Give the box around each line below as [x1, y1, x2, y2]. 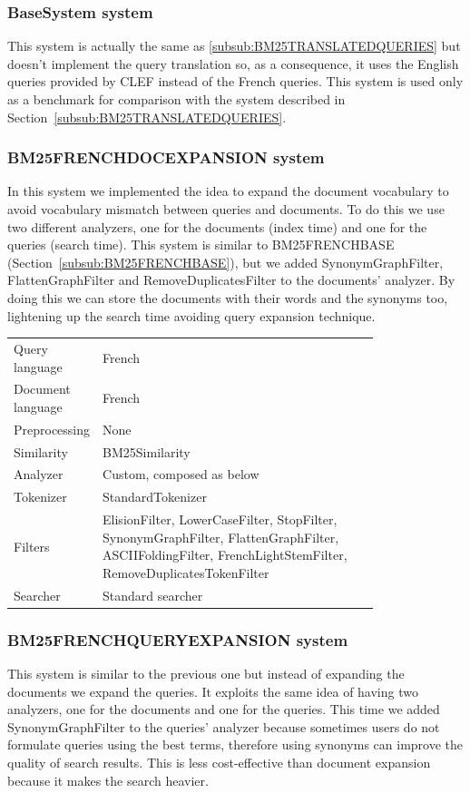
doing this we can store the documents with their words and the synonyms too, [7, 288, 448, 307]
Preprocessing [14, 419, 91, 438]
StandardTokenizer [103, 487, 207, 506]
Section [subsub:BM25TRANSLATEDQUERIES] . [7, 107, 287, 126]
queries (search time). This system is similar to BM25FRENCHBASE [7, 235, 395, 254]
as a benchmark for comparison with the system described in [7, 90, 346, 108]
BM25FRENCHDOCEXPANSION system [7, 146, 325, 169]
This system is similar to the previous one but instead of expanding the [7, 664, 405, 683]
